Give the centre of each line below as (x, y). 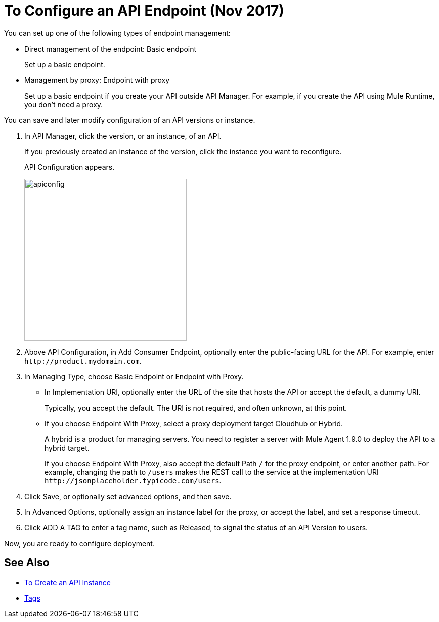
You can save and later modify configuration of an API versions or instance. (130, 120)
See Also (27, 563)
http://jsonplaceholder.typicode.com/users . (133, 480)
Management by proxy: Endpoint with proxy (97, 80)
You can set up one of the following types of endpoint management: (117, 33)
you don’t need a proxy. (64, 104)
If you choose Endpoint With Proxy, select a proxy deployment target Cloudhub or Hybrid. (194, 423)
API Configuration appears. (70, 167)
